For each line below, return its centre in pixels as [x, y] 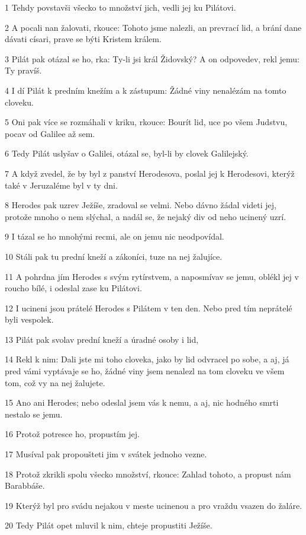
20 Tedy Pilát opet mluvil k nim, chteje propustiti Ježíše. [109, 525]
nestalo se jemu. [34, 414]
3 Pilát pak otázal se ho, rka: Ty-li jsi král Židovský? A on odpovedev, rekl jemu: [152, 58]
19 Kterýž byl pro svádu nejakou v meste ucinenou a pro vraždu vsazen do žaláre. [154, 505]
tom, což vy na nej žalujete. [55, 382]
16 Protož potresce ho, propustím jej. [72, 434]
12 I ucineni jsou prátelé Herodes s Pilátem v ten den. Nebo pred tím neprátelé [149, 308]
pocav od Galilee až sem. [50, 133]
